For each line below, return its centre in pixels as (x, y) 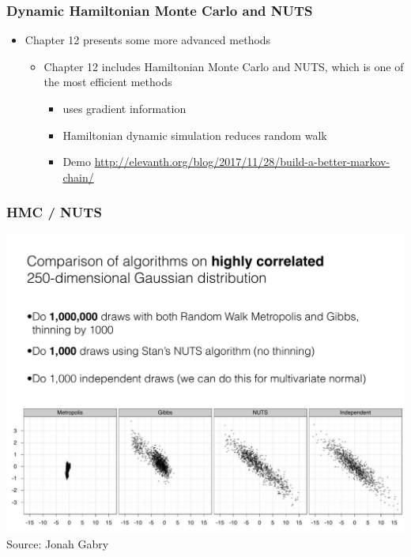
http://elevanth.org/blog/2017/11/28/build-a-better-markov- (242, 162)
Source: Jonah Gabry (58, 543)
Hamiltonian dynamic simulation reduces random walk (195, 135)
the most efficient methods (108, 82)
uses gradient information (124, 108)
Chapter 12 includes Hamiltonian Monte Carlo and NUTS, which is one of (224, 66)
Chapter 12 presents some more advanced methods (148, 40)
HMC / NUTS (54, 212)
